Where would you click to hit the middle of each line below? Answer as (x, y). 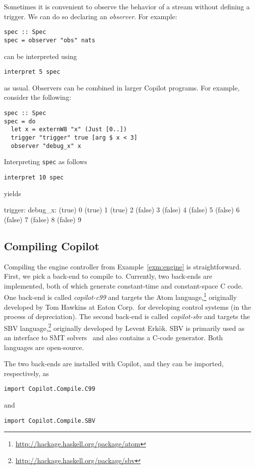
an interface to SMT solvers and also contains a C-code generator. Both (114, 337)
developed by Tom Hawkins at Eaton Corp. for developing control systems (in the (127, 307)
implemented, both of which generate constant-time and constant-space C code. (124, 285)
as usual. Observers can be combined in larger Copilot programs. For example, (122, 87)
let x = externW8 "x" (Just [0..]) (69, 130)
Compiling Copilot (52, 246)
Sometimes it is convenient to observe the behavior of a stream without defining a (127, 6)
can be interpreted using (40, 56)
